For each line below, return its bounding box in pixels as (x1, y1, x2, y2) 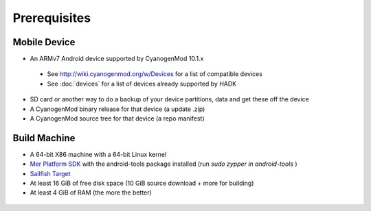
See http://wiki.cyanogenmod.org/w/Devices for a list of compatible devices (47, 70, 262, 78)
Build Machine (12, 132, 76, 144)
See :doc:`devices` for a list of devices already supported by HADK (47, 79, 237, 88)
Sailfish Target (30, 169, 71, 177)
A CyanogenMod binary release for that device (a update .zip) (30, 105, 205, 113)
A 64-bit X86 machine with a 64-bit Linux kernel (30, 150, 167, 158)
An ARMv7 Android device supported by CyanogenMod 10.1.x (30, 55, 204, 63)
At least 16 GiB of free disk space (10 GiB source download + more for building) (30, 179, 254, 188)
